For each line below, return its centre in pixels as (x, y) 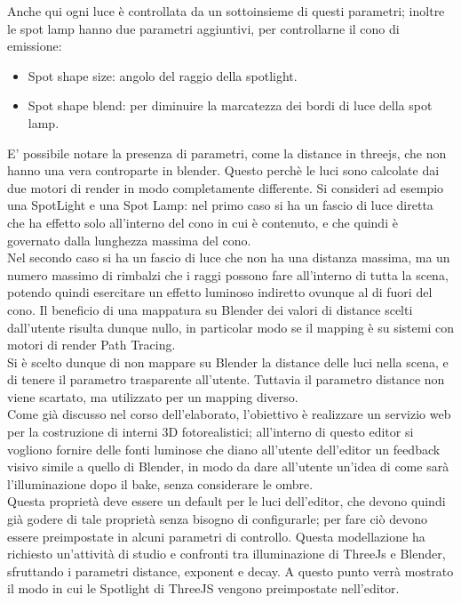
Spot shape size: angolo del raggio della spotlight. (163, 75)
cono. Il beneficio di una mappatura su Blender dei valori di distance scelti (210, 309)
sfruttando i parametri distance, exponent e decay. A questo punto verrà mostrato (230, 571)
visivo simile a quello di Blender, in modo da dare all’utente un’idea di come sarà (228, 466)
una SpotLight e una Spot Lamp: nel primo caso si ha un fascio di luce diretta (220, 205)
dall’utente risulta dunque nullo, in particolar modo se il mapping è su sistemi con (230, 327)
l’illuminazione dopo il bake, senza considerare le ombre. (160, 483)
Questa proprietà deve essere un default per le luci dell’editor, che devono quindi (227, 501)
